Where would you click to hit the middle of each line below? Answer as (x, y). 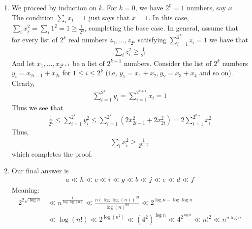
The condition (33, 17)
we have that (229, 40)
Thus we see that (37, 107)
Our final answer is (40, 170)
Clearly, (23, 83)
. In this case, (169, 17)
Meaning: (26, 189)
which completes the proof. (52, 154)
